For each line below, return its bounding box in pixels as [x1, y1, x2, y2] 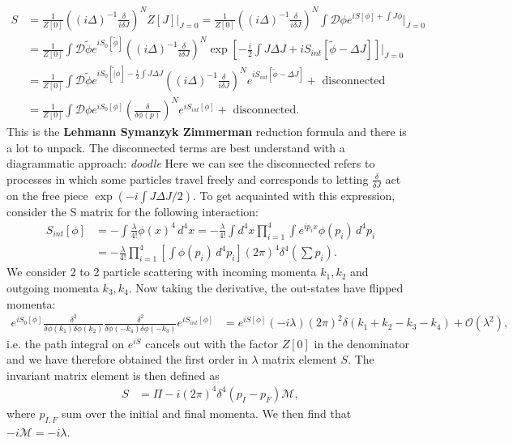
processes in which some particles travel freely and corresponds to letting [6, 170, 369, 187]
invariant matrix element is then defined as [6, 366, 220, 383]
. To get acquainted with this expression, [192, 186, 395, 203]
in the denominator [314, 334, 410, 351]
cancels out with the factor [145, 334, 278, 351]
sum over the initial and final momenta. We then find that [61, 404, 352, 421]
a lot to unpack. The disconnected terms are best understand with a [6, 138, 345, 155]
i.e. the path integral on [6, 334, 125, 351]
